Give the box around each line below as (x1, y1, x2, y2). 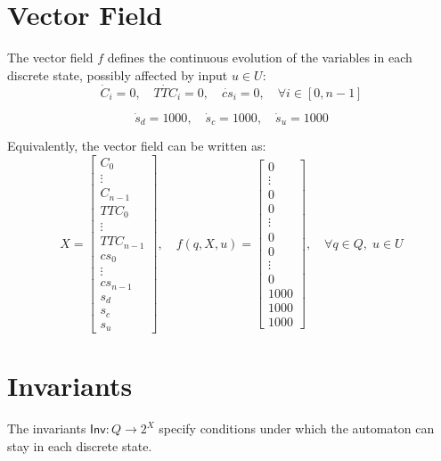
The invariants (7, 419, 86, 438)
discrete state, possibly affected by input (7, 65, 228, 84)
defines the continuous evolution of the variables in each (107, 48, 412, 67)
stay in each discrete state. (7, 436, 152, 455)
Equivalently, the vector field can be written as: (7, 136, 266, 155)
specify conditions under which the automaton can (159, 419, 435, 438)
